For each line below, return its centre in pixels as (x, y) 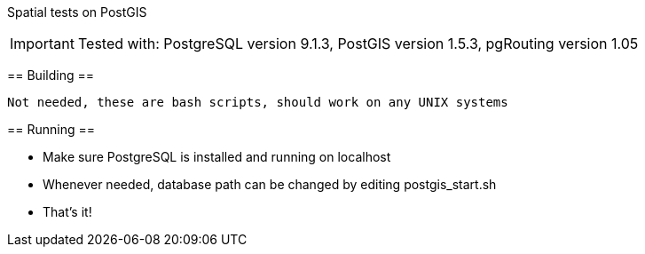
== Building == (51, 75)
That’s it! (67, 212)
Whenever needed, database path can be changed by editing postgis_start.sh (270, 184)
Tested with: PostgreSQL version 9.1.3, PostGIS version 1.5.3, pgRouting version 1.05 (358, 44)
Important (42, 44)
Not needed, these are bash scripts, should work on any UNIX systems (258, 102)
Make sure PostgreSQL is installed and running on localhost (217, 157)
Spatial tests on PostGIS (77, 12)
